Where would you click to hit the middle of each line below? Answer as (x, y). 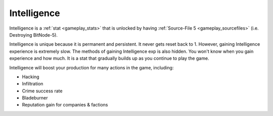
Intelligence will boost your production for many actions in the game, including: (92, 67)
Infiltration (33, 84)
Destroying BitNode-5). (34, 35)
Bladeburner (35, 98)
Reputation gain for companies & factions (65, 105)
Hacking (31, 77)
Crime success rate (42, 91)
